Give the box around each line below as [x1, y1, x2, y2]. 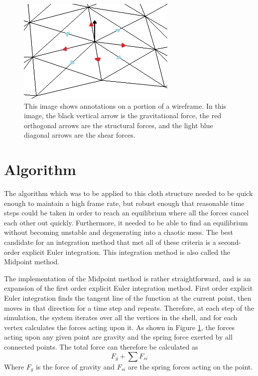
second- [218, 236, 241, 247]
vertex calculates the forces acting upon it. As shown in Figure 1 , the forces [4, 322, 235, 332]
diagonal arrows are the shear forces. [24, 130, 135, 140]
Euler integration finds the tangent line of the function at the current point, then [4, 292, 252, 303]
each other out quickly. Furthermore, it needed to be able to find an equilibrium [4, 217, 248, 227]
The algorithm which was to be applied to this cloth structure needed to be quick [4, 188, 253, 198]
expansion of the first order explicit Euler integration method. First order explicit [4, 283, 253, 293]
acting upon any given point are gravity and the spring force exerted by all [4, 332, 233, 342]
